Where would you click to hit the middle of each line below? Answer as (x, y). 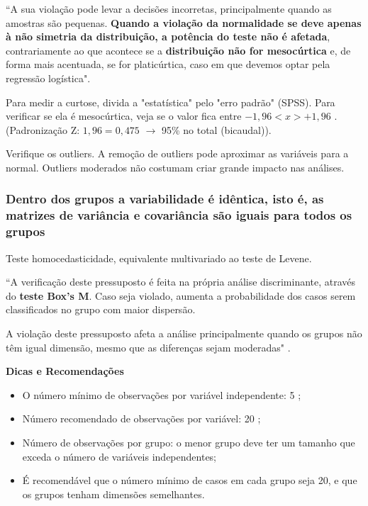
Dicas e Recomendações (65, 371)
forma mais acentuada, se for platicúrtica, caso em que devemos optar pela (168, 64)
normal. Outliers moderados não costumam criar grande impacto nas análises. (175, 167)
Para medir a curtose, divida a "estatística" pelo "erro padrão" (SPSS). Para (171, 102)
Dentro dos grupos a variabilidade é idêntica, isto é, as (165, 199)
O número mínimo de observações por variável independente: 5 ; (162, 394)
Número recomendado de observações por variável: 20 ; (141, 418)
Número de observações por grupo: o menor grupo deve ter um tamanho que (189, 442)
